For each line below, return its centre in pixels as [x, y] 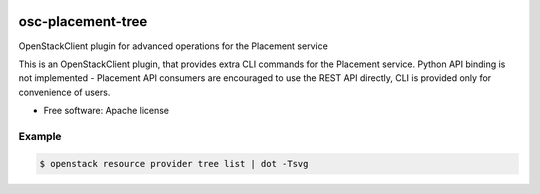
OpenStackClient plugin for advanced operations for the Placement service [173, 46]
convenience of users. [64, 92]
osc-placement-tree [83, 21]
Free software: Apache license [106, 111]
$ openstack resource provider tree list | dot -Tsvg [174, 163]
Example [40, 136]
